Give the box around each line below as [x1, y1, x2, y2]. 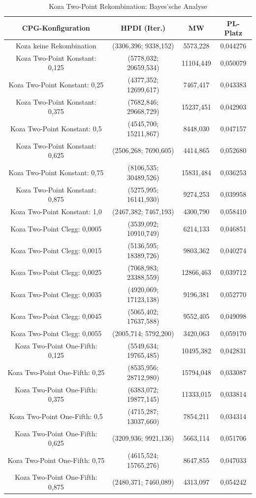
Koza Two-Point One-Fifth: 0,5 [9, 411, 103, 421]
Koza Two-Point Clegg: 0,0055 [10, 328, 102, 338]
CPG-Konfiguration [22, 23, 90, 33]
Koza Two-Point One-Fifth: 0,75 [7, 455, 105, 465]
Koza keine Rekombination [16, 40, 96, 51]
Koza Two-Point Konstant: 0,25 [8, 79, 104, 90]
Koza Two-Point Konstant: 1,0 [10, 206, 102, 216]
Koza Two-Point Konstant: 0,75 [8, 167, 104, 177]
